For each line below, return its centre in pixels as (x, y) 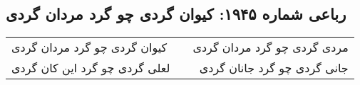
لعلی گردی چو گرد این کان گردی (91, 68)
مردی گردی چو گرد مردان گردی (271, 47)
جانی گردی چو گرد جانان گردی (274, 68)
